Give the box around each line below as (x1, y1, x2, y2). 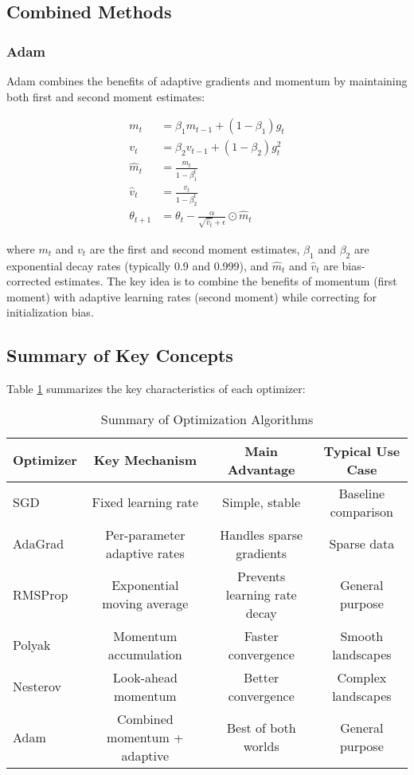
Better (244, 667, 279, 686)
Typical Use (323, 441, 400, 460)
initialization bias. (6, 304, 94, 321)
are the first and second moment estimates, (89, 240, 300, 257)
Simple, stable (222, 493, 301, 512)
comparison (330, 502, 393, 521)
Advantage (227, 459, 295, 478)
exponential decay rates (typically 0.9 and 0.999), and (6, 257, 269, 273)
